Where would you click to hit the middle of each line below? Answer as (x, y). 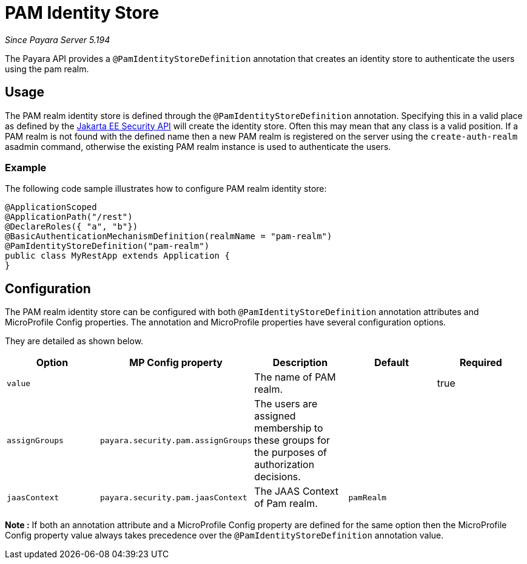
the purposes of (291, 453)
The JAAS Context (296, 491)
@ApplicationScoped (51, 207)
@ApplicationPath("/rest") (69, 217)
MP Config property (176, 363)
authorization (284, 465)
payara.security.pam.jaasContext (173, 497)
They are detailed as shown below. (74, 341)
